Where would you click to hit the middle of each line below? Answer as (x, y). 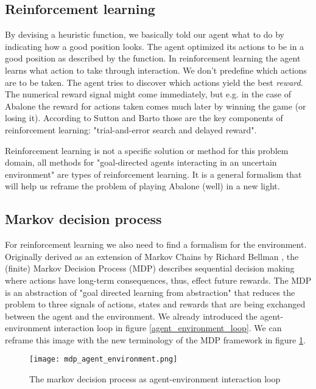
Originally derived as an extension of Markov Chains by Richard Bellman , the (152, 256)
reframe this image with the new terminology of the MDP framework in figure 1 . (155, 339)
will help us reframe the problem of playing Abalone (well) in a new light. (142, 186)
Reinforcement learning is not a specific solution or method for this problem (147, 150)
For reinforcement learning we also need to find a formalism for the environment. (156, 244)
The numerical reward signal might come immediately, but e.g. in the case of (148, 94)
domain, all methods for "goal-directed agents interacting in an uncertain (141, 162)
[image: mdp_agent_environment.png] (104, 359)
